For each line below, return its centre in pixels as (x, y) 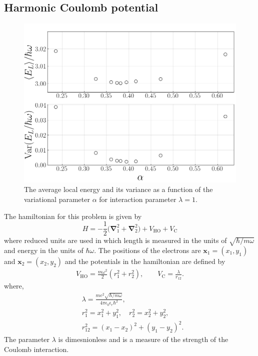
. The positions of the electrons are (147, 250)
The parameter (27, 339)
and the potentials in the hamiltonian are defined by (145, 261)
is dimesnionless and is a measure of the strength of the (143, 339)
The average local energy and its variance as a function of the (118, 189)
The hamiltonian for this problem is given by (73, 216)
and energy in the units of (44, 250)
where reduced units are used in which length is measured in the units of (115, 240)
